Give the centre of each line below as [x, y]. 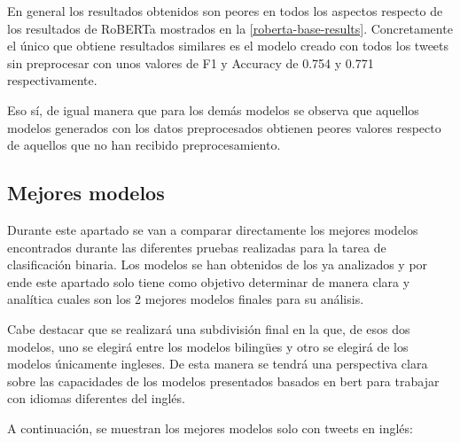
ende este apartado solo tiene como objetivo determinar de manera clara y [209, 281]
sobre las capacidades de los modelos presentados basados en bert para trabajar [223, 381]
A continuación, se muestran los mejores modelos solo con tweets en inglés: [210, 427]
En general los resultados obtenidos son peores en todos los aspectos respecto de [225, 11]
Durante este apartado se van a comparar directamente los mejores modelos [213, 229]
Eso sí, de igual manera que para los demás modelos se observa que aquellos [213, 109]
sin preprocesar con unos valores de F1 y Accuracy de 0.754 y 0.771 [191, 62]
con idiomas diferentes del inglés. [96, 398]
